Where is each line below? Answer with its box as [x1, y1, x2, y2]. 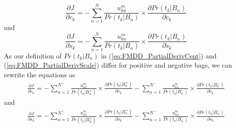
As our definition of [4, 50, 62, 60]
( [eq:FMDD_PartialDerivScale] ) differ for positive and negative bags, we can [4, 60, 232, 70]
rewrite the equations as [4, 70, 75, 80]
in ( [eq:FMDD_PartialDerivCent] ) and [101, 50, 217, 60]
